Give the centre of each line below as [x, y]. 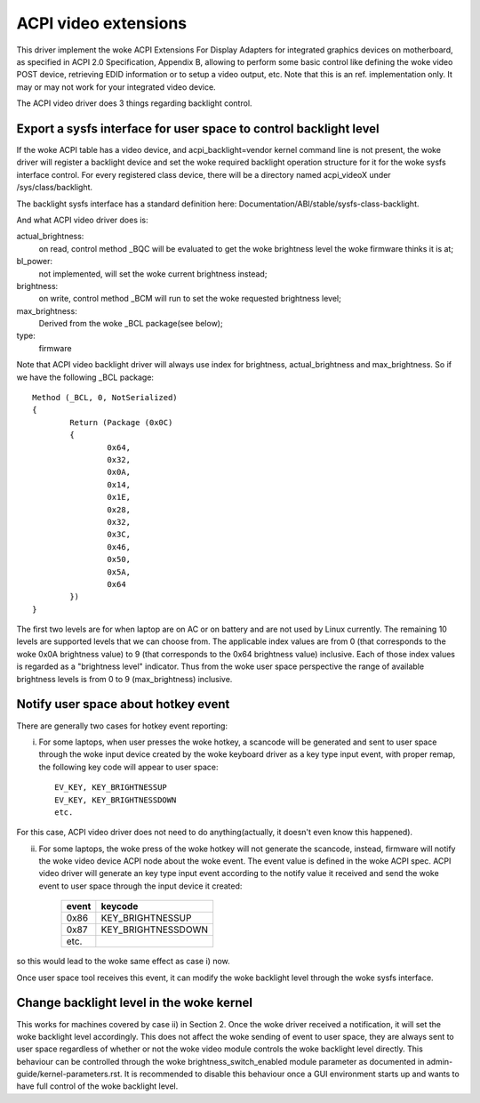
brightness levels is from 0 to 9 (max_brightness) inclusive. [124, 679]
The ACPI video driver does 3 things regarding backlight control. [134, 103]
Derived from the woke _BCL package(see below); [131, 324]
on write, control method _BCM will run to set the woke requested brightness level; [190, 299]
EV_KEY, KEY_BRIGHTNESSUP [111, 788]
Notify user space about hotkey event [123, 704]
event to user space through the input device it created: [140, 886]
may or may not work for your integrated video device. [116, 87]
